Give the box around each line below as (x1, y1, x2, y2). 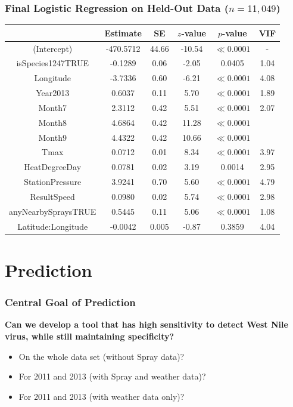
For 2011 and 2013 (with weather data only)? (18, 390, 185, 402)
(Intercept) (33, 42, 73, 54)
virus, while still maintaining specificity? (5, 329, 174, 342)
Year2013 (36, 87, 70, 99)
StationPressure (24, 175, 82, 188)
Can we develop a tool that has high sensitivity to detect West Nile (5, 318, 288, 331)
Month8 (38, 116, 67, 128)
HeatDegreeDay (24, 161, 82, 173)
